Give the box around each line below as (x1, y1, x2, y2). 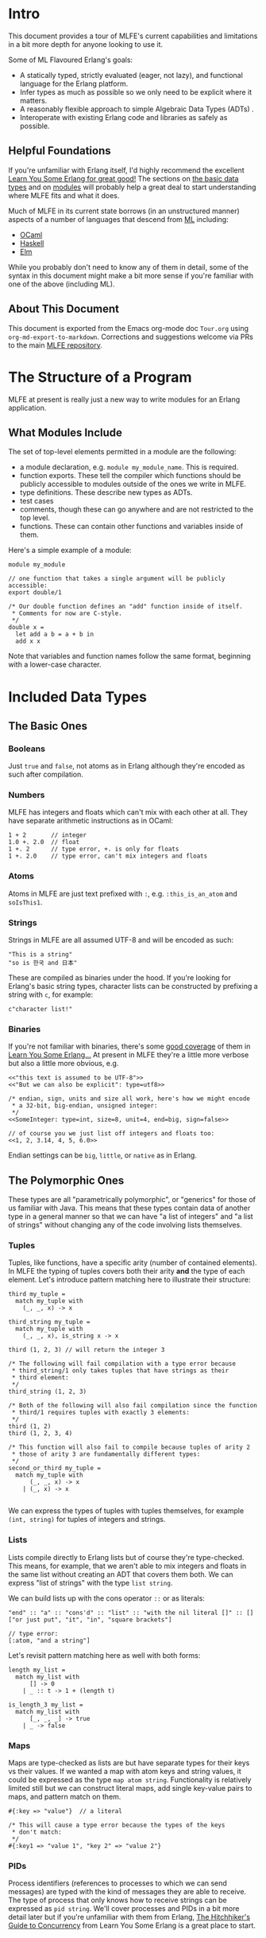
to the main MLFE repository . (8, 340, 103, 350)
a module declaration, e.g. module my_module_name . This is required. (19, 462, 239, 472)
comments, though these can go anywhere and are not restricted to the (19, 504, 254, 514)
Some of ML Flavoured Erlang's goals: (8, 55, 133, 64)
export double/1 (8, 589, 62, 597)
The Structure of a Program (8, 368, 192, 386)
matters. (19, 95, 48, 105)
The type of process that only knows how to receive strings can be (8, 1895, 228, 1905)
